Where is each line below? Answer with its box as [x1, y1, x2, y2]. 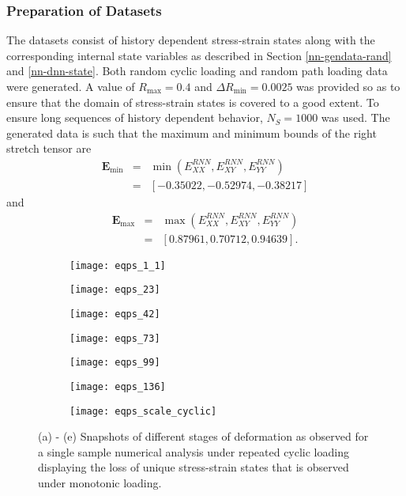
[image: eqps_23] [70, 284, 160, 296]
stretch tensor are [6, 140, 92, 157]
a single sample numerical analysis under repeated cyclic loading [38, 443, 349, 460]
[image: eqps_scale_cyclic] [70, 405, 217, 417]
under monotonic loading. [38, 475, 162, 491]
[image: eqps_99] [70, 357, 160, 369]
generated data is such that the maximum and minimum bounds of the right [6, 124, 377, 141]
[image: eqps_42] [70, 309, 160, 320]
